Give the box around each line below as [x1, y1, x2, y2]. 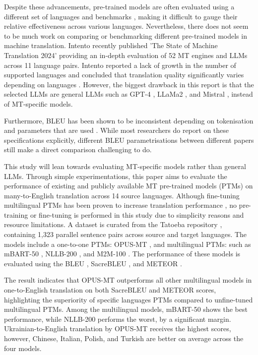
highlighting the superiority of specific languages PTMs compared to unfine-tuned [4, 294, 253, 304]
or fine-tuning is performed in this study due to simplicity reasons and [30, 209, 244, 220]
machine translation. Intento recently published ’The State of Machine [4, 40, 218, 51]
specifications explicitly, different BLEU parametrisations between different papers [4, 134, 254, 145]
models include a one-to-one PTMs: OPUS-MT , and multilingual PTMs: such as [4, 238, 251, 249]
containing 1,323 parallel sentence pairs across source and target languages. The [4, 229, 247, 239]
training [4, 209, 28, 220]
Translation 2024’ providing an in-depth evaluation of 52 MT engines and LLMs [4, 50, 248, 60]
